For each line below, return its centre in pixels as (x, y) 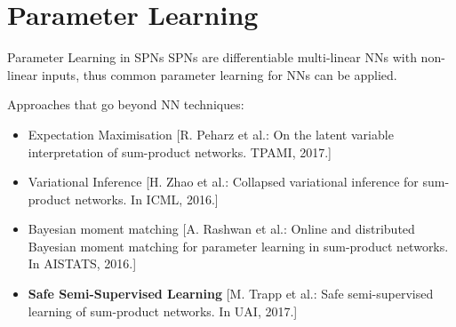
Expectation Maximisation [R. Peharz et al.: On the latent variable (211, 134)
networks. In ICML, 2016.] (147, 199)
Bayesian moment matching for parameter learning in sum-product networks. (238, 246)
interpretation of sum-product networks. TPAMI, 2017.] (180, 152)
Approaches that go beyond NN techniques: (126, 104)
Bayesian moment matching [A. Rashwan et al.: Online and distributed (221, 229)
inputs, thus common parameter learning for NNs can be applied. (219, 74)
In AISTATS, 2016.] (82, 263)
